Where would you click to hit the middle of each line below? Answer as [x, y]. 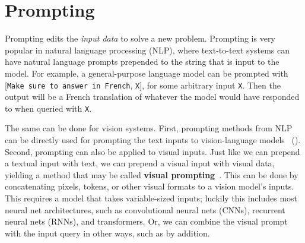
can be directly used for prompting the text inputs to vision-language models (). [153, 140]
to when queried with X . [48, 108]
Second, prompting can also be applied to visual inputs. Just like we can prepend [152, 151]
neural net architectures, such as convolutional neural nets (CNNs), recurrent [145, 209]
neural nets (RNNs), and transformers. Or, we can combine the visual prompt [146, 221]
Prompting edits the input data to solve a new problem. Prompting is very [140, 38]
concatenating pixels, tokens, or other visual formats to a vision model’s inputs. [150, 186]
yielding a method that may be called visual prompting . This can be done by [152, 174]
